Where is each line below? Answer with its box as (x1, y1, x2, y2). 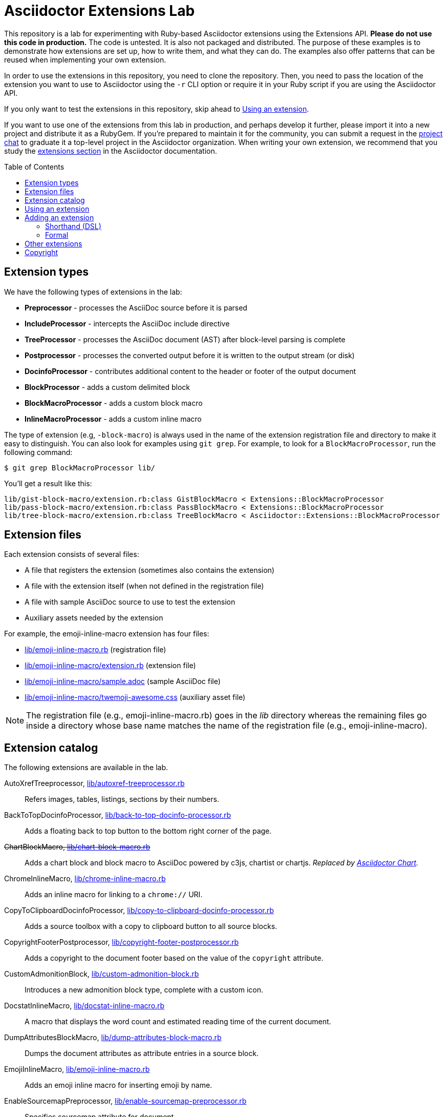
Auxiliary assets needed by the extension (25, 613, 163, 623)
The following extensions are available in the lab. (4, 763, 168, 772)
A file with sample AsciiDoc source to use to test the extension (25, 597, 236, 607)
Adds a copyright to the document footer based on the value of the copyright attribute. (25, 954, 324, 963)
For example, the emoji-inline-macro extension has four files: (4, 629, 209, 638)
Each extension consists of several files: (4, 550, 139, 559)
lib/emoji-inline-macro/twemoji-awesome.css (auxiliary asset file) (25, 693, 246, 702)
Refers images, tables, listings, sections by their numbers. (25, 795, 219, 804)
